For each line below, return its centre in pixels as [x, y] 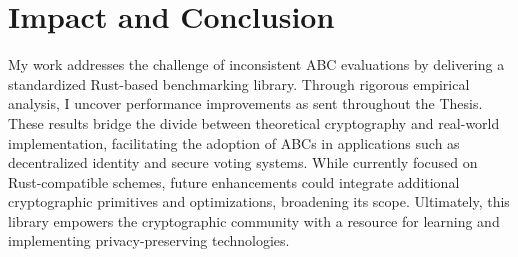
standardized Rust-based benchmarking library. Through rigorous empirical [239, 83]
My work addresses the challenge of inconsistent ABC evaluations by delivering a [256, 64]
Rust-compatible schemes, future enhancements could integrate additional [234, 181]
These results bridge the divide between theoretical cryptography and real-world [254, 122]
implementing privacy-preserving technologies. [149, 240]
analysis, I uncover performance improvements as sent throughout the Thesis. [245, 103]
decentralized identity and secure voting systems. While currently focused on [243, 162]
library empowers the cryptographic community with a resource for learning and [254, 220]
